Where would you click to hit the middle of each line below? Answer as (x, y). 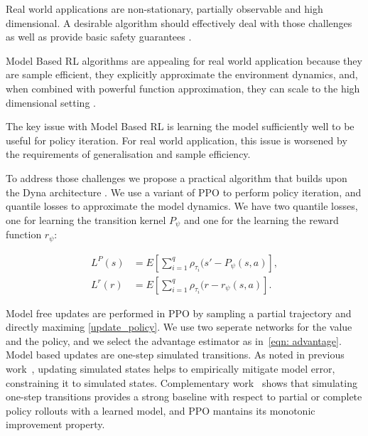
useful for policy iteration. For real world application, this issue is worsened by (177, 140)
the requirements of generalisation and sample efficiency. (128, 154)
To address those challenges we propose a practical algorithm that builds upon (177, 177)
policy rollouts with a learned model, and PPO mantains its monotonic (161, 410)
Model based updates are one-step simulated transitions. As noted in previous (175, 355)
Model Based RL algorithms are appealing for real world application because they (184, 60)
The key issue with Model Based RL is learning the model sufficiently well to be (180, 126)
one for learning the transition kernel (86, 219)
